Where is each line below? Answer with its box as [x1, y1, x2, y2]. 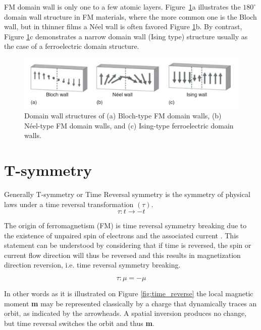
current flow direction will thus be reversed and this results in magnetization [4, 249, 241, 260]
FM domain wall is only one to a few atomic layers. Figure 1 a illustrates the [4, 2, 241, 12]
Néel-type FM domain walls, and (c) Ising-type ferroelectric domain [24, 120, 234, 130]
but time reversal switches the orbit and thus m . [4, 317, 154, 328]
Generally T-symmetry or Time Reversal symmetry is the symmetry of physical [4, 188, 250, 199]
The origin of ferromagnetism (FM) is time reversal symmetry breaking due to [4, 220, 247, 231]
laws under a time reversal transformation [4, 199, 134, 209]
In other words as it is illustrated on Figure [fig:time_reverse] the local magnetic [4, 288, 253, 299]
